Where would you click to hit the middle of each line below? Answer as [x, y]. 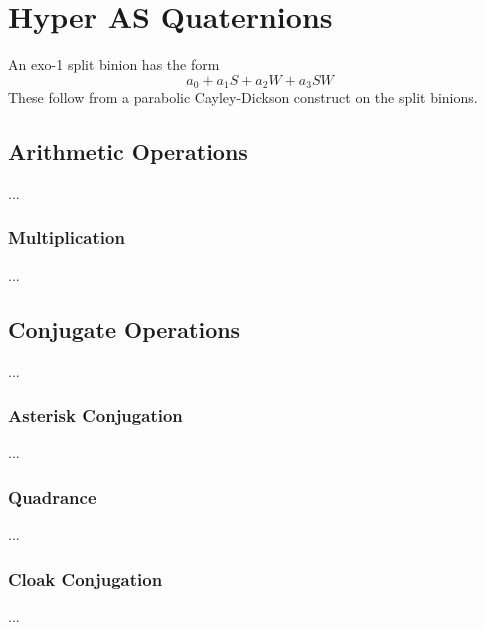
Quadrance [52, 496]
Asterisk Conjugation [95, 415]
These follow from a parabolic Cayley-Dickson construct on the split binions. [243, 97]
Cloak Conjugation [85, 578]
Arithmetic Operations [128, 151]
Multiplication [66, 237]
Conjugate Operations [124, 328]
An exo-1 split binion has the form [114, 64]
